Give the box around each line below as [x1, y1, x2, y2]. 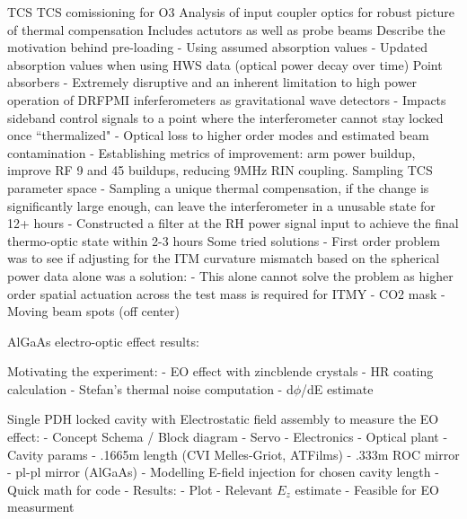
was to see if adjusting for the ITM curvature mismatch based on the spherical [7, 249, 440, 268]
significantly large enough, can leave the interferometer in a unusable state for [7, 196, 436, 215]
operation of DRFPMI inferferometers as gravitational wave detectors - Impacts [7, 90, 446, 109]
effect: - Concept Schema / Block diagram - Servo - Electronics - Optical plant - [7, 427, 448, 446]
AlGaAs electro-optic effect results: [7, 331, 199, 350]
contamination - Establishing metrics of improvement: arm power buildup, [7, 143, 416, 162]
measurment [7, 497, 75, 516]
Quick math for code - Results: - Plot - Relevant [7, 479, 273, 498]
